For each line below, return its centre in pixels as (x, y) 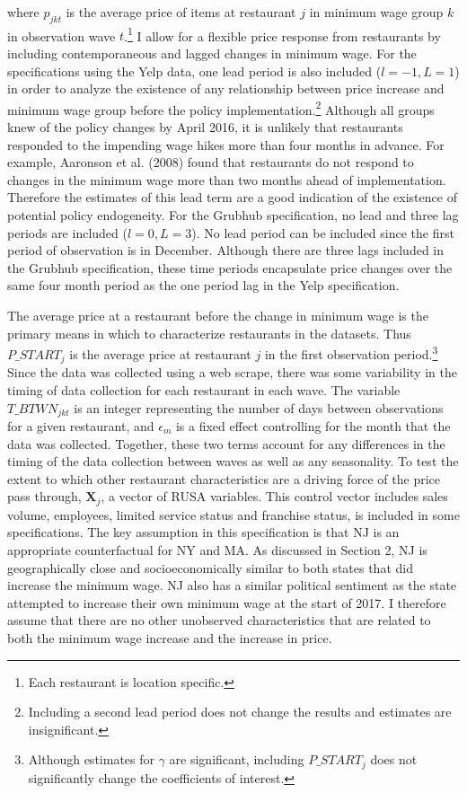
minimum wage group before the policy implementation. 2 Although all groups (221, 108)
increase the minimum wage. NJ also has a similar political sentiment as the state (232, 585)
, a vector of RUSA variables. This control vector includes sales (274, 496)
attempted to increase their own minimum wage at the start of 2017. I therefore (227, 602)
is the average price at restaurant (160, 353)
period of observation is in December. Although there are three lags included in (226, 250)
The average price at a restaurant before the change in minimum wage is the (218, 316)
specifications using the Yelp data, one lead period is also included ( (194, 70)
